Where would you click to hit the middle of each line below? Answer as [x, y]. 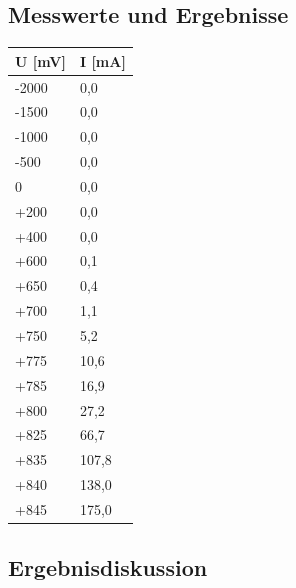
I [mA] [102, 60]
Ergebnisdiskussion [108, 567]
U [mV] [40, 60]
